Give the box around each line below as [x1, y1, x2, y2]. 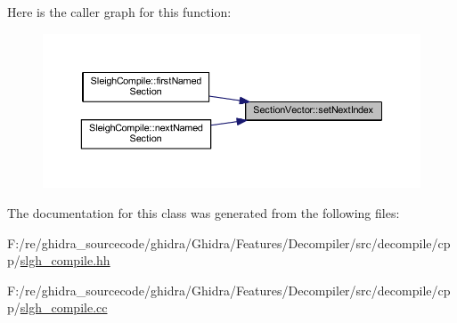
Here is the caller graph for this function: [7, 3, 232, 20]
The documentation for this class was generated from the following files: [7, 203, 400, 222]
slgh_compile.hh [20, 251, 110, 270]
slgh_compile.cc [20, 298, 108, 317]
